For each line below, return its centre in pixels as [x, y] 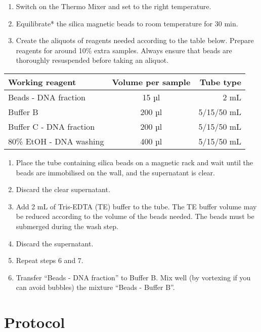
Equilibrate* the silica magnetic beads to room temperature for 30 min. [127, 23]
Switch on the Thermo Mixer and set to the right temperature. [114, 6]
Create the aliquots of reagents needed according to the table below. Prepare [135, 40]
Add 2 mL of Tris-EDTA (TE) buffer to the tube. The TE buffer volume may [136, 206]
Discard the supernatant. [55, 243]
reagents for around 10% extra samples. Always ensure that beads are [124, 50]
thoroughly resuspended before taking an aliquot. [92, 60]
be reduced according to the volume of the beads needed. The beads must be [135, 216]
